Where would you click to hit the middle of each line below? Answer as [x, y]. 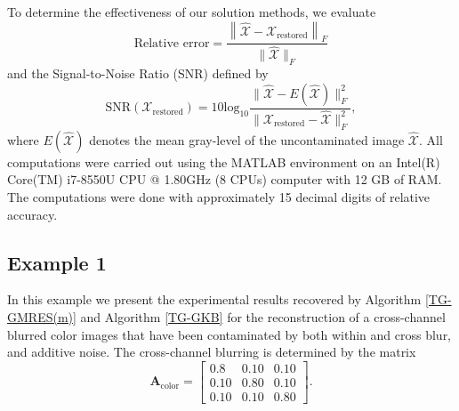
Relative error [172, 43]
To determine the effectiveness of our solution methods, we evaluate [192, 12]
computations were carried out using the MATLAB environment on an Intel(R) [224, 161]
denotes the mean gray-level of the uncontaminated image [247, 139]
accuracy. [32, 214]
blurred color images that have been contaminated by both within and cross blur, [229, 334]
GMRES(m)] [42, 316]
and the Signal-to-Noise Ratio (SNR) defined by [138, 73]
